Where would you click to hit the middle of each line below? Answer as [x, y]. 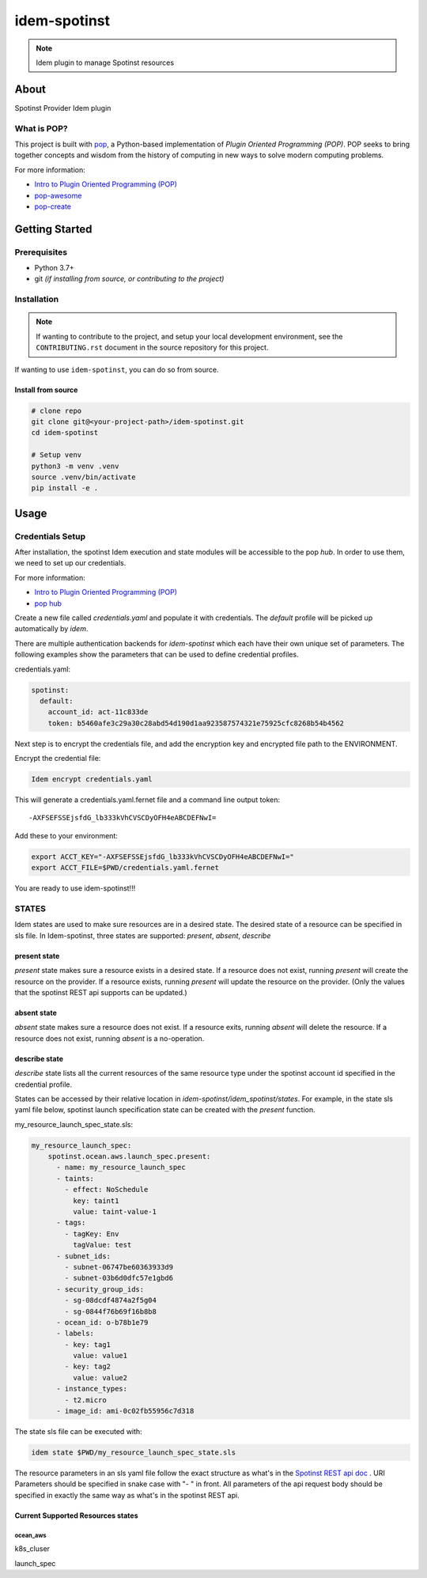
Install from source [46, 390]
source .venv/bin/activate [83, 477]
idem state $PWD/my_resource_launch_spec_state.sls [134, 1453]
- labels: [76, 1334]
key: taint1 [96, 1201]
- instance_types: [92, 1389]
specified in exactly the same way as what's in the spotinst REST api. [127, 1495]
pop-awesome [58, 195]
